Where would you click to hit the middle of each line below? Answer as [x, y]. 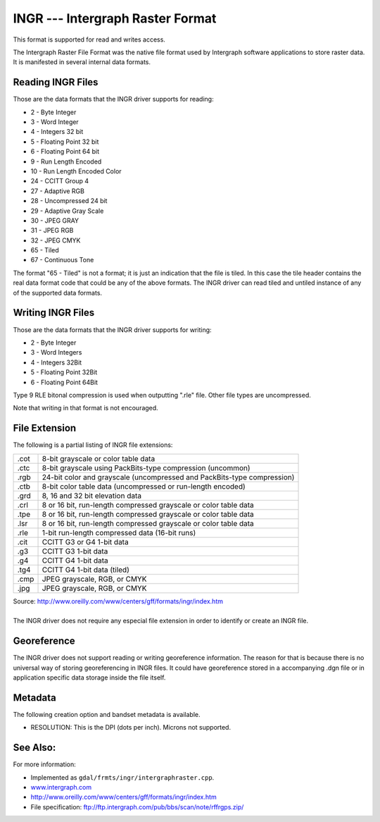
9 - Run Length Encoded [66, 161]
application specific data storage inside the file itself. [89, 677]
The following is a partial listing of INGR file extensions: [93, 445]
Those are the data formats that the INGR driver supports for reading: [113, 99]
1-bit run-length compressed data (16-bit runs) [119, 532]
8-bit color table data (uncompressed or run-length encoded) [144, 486]
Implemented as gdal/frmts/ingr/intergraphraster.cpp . [122, 777]
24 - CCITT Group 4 [60, 181]
